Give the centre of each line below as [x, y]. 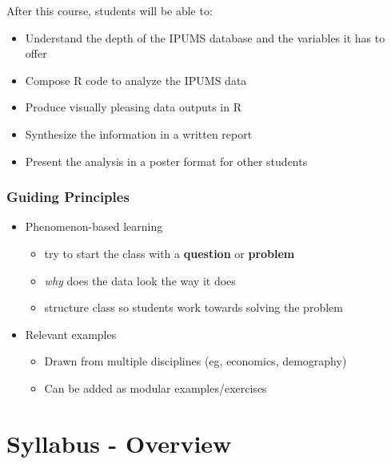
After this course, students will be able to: [110, 10]
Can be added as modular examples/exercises [156, 387]
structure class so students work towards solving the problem [194, 307]
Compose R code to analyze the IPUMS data [136, 80]
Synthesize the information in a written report [139, 133]
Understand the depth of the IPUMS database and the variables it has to [205, 37]
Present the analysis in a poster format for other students [166, 161]
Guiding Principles [68, 197]
